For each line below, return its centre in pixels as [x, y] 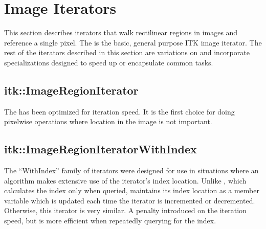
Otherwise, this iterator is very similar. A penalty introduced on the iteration [125, 210]
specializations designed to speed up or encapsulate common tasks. [109, 62]
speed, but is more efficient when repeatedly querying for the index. [110, 221]
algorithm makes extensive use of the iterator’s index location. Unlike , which [125, 180]
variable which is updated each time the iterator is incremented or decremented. [130, 200]
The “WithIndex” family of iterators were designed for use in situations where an [131, 170]
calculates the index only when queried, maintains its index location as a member [132, 190]
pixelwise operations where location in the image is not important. [108, 121]
